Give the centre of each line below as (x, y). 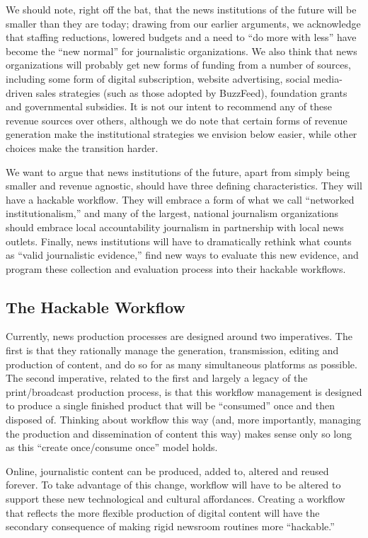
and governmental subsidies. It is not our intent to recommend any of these (169, 106)
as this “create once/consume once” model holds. (112, 447)
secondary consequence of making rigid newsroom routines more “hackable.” (170, 526)
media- (328, 78)
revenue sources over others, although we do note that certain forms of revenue (177, 120)
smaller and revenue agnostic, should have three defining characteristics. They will (184, 186)
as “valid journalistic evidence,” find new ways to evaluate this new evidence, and (182, 255)
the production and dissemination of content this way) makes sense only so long (179, 433)
